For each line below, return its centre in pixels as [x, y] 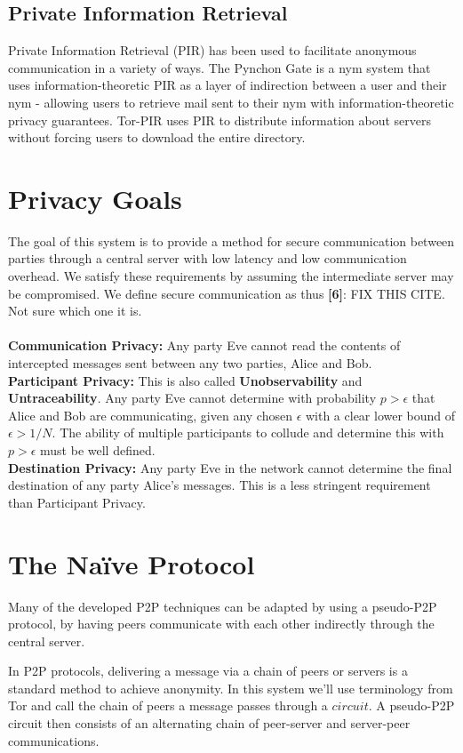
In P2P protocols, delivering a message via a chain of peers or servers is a [208, 671]
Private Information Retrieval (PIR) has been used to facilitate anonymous [212, 50]
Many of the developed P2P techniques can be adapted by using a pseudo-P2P [223, 606]
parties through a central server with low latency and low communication [208, 258]
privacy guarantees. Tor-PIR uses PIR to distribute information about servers [220, 120]
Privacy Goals [95, 198]
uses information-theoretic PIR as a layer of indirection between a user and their [228, 85]
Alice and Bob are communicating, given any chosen [150, 415]
